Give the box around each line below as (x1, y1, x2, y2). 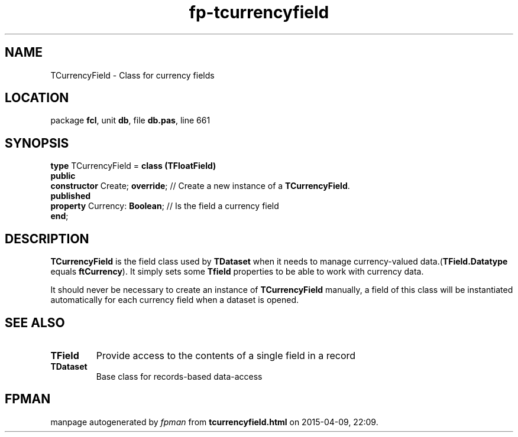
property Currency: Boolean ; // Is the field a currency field (50, 201, 279, 211)
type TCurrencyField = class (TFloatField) (50, 161, 216, 171)
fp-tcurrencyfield (189, 2, 329, 22)
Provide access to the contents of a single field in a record (96, 349, 356, 361)
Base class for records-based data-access (96, 371, 263, 381)
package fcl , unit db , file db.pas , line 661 (50, 115, 211, 126)
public (50, 171, 76, 181)
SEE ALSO (5, 315, 65, 330)
